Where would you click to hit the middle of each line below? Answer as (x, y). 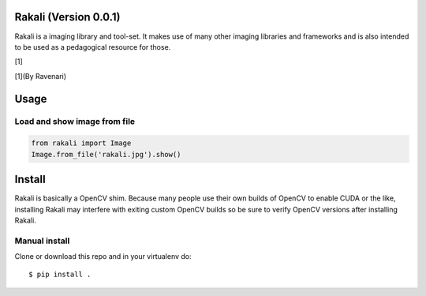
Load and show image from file (75, 122)
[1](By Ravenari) (41, 76)
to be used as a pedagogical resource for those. (93, 47)
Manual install (42, 241)
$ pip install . (60, 275)
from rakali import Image (81, 143)
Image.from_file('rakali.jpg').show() (106, 154)
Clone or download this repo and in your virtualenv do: (103, 257)
